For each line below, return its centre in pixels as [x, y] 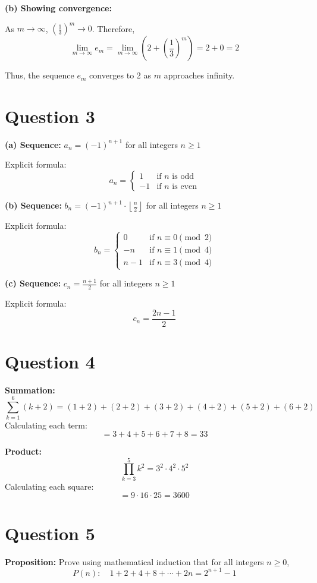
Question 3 [50, 116]
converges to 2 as [120, 75]
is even [185, 186]
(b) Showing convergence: [58, 8]
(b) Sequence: [33, 205]
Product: [23, 451]
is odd [183, 177]
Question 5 [50, 533]
